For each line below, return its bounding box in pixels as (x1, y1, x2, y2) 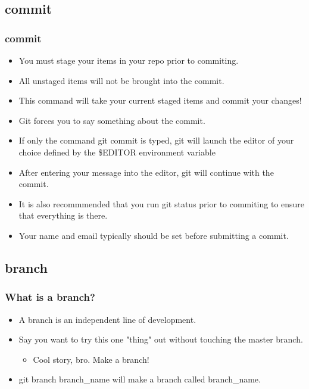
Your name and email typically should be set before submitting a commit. (18, 229, 289, 241)
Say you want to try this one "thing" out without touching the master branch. (18, 333, 303, 346)
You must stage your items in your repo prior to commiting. (18, 54, 239, 66)
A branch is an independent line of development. (18, 313, 196, 325)
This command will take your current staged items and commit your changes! (18, 94, 302, 107)
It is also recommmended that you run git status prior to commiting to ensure (18, 197, 305, 210)
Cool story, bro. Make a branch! (33, 353, 149, 365)
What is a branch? (5, 290, 95, 304)
